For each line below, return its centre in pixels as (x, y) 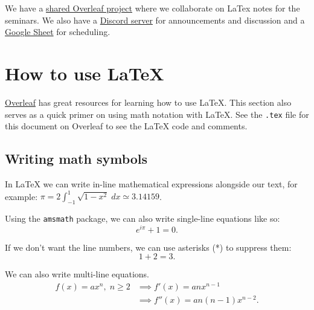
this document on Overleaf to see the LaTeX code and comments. (126, 126)
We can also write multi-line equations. (77, 274)
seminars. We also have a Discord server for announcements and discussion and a (155, 20)
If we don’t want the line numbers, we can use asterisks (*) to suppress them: (148, 247)
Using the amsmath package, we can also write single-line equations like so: (143, 218)
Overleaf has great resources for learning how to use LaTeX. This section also (148, 102)
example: (21, 196)
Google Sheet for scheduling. (58, 32)
